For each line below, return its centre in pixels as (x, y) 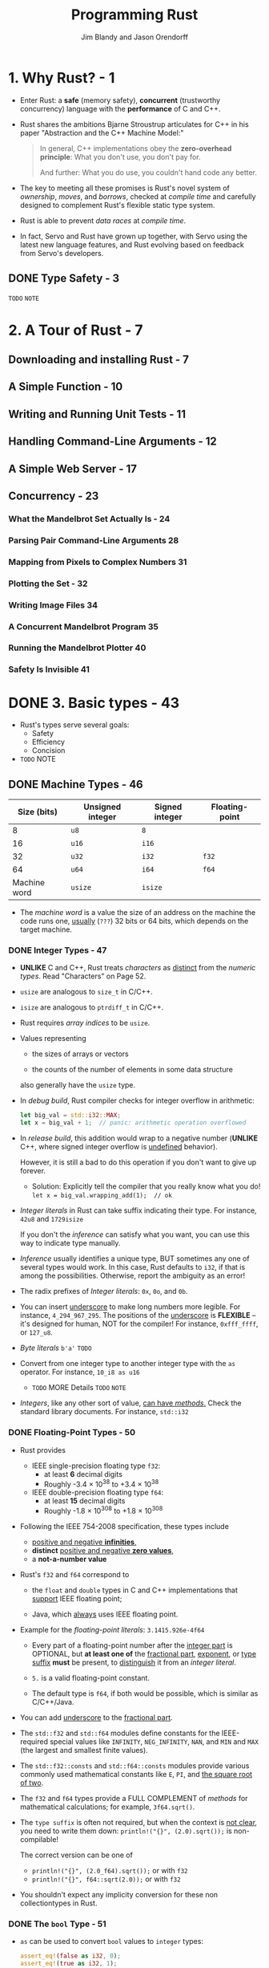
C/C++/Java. (53, 1702)
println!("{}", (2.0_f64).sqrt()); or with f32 (110, 1870)
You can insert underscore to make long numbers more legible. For (130, 1307)
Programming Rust (134, 15)
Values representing (53, 1039)
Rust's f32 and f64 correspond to (74, 1574)
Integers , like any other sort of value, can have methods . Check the (130, 1403)
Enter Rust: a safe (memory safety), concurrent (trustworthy (120, 100)
